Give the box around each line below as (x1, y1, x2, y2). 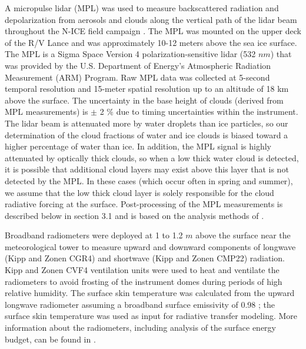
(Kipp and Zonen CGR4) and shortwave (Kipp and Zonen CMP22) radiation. (5, 252, 285, 264)
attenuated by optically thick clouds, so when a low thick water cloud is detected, (5, 151, 299, 164)
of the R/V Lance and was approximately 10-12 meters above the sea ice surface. (5, 36, 297, 48)
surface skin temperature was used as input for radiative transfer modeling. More (5, 310, 298, 322)
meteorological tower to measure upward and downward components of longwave (5, 240, 296, 252)
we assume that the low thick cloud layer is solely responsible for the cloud (5, 186, 274, 198)
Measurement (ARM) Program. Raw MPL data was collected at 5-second (5, 71, 270, 83)
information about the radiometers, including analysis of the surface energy (5, 321, 276, 334)
